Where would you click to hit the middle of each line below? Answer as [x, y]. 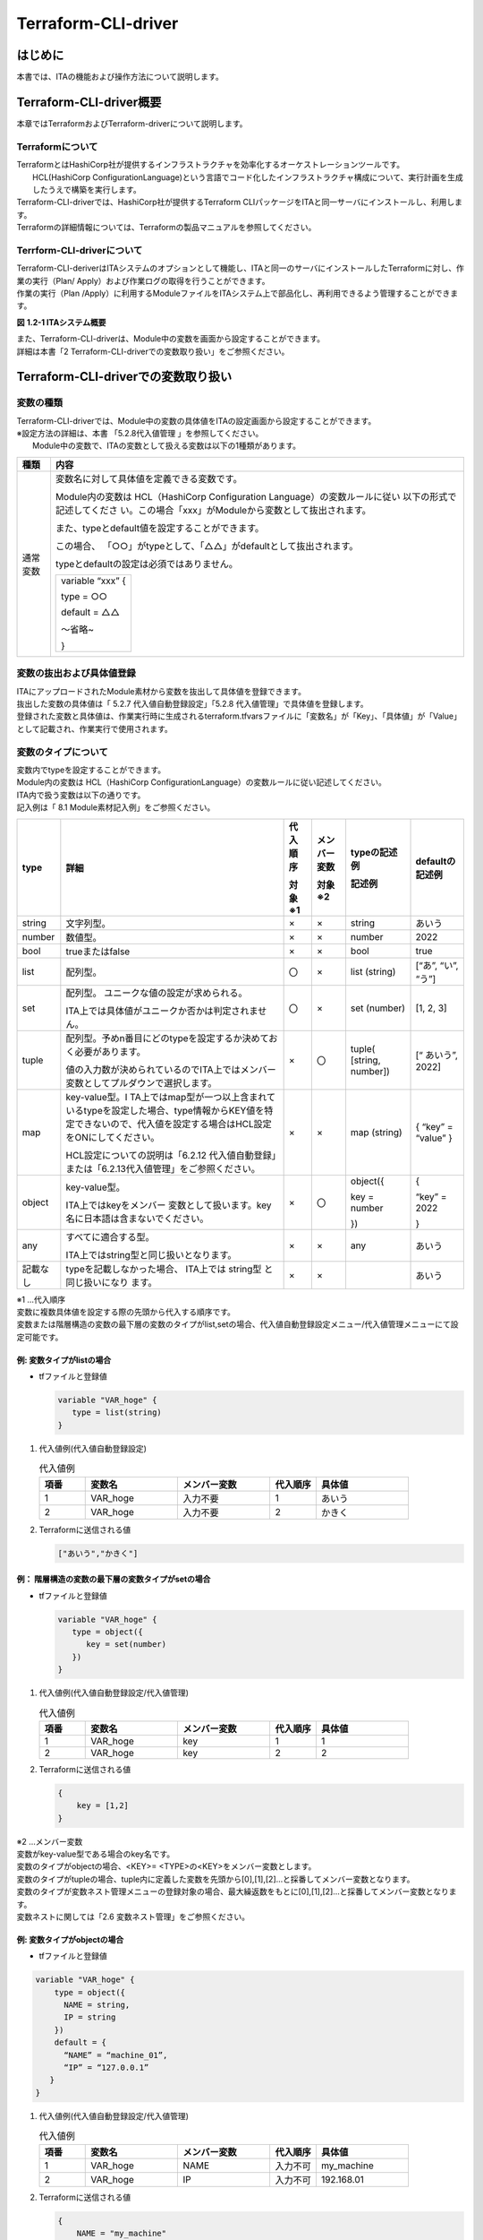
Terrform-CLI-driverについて [80, 250]
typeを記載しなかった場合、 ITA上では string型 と [169, 1269]
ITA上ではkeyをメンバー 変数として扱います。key [169, 1205]
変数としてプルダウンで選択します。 [141, 1082]
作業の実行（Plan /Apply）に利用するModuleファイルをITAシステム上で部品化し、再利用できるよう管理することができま [237, 293]
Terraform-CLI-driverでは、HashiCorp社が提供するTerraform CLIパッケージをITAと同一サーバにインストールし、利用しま [239, 202]
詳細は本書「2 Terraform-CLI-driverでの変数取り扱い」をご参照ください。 [153, 351]
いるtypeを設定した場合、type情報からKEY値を [165, 1110]
